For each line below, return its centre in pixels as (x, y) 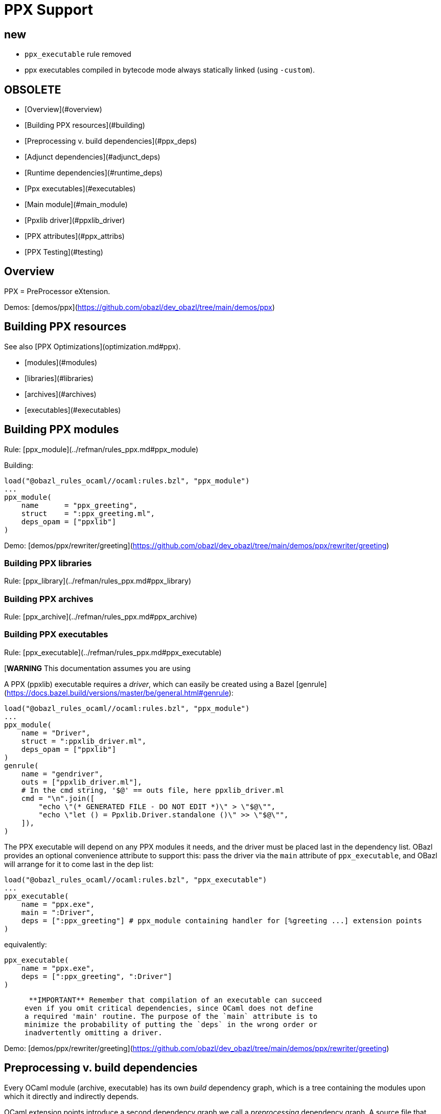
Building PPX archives (49, 599)
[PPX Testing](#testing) (64, 252)
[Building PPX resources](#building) (85, 125)
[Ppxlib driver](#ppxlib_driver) (75, 220)
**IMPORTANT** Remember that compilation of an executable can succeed (175, 1000)
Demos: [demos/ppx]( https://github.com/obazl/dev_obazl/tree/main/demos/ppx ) (140, 307)
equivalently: (26, 944)
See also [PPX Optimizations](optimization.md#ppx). (92, 346)
